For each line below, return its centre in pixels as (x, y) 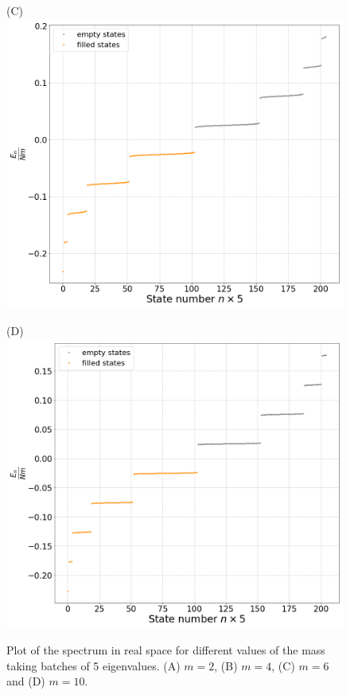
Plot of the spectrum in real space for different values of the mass (166, 650)
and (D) (26, 681)
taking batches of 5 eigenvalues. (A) (93, 665)
